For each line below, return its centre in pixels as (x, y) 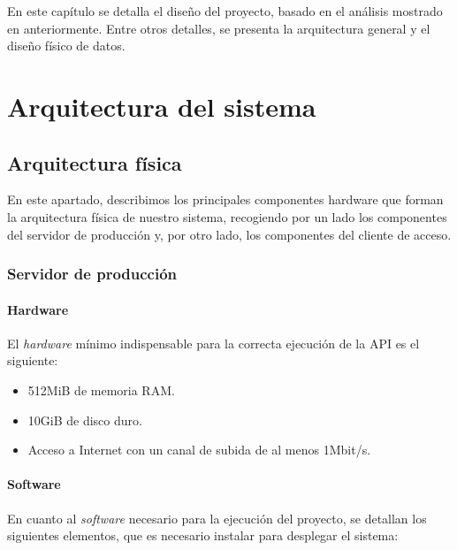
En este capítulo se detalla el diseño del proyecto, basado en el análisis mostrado (225, 11)
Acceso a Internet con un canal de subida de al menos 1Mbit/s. (199, 450)
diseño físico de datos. (66, 46)
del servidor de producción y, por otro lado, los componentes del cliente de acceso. (229, 234)
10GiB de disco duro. (85, 420)
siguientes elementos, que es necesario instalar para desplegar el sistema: (203, 535)
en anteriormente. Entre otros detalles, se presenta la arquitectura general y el (219, 28)
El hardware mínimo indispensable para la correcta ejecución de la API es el (213, 343)
